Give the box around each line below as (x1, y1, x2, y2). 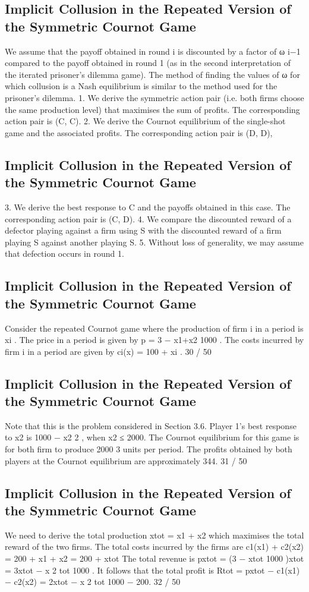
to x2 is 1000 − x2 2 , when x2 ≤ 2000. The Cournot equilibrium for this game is (5, 431, 299, 443)
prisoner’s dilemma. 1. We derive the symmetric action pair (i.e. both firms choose (5, 91, 304, 103)
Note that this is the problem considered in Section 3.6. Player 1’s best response (5, 419, 297, 432)
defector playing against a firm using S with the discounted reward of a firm (5, 224, 282, 237)
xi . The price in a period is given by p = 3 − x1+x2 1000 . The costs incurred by (5, 333, 304, 346)
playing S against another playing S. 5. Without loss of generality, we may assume (5, 235, 304, 248)
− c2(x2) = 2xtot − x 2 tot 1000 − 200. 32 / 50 (5, 575, 181, 588)
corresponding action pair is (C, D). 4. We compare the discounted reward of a (5, 212, 292, 225)
